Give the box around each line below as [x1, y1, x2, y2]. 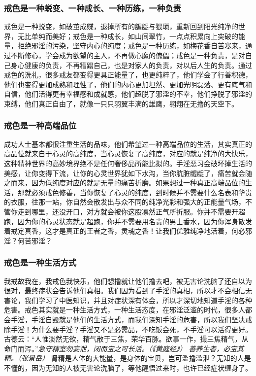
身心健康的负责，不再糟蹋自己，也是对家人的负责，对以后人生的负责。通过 [10, 60, 252, 70]
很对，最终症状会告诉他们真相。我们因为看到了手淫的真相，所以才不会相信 [4, 285, 245, 296]
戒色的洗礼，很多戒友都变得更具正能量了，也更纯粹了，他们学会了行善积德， [4, 69, 252, 80]
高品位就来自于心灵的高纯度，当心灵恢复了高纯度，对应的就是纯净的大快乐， [4, 148, 252, 159]
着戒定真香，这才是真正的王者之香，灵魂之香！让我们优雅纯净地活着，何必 [4, 226, 245, 236]
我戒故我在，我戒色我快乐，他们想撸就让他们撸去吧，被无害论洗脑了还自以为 [4, 275, 252, 286]
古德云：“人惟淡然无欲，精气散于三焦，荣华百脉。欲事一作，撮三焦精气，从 [4, 334, 249, 344]
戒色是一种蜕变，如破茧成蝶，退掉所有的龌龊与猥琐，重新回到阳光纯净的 [4, 21, 238, 32]
